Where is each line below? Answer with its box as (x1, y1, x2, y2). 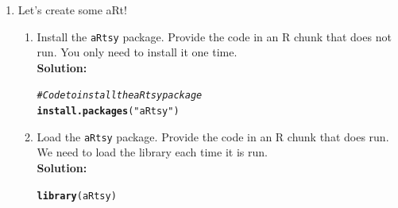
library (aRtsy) (37, 190, 117, 202)
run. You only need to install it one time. (37, 44, 238, 60)
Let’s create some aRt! (17, 2, 127, 17)
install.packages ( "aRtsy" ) (37, 106, 180, 117)
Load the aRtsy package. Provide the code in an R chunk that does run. (37, 128, 389, 144)
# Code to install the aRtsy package (37, 90, 203, 102)
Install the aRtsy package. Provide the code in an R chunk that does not (37, 28, 392, 44)
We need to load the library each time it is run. (37, 144, 268, 160)
